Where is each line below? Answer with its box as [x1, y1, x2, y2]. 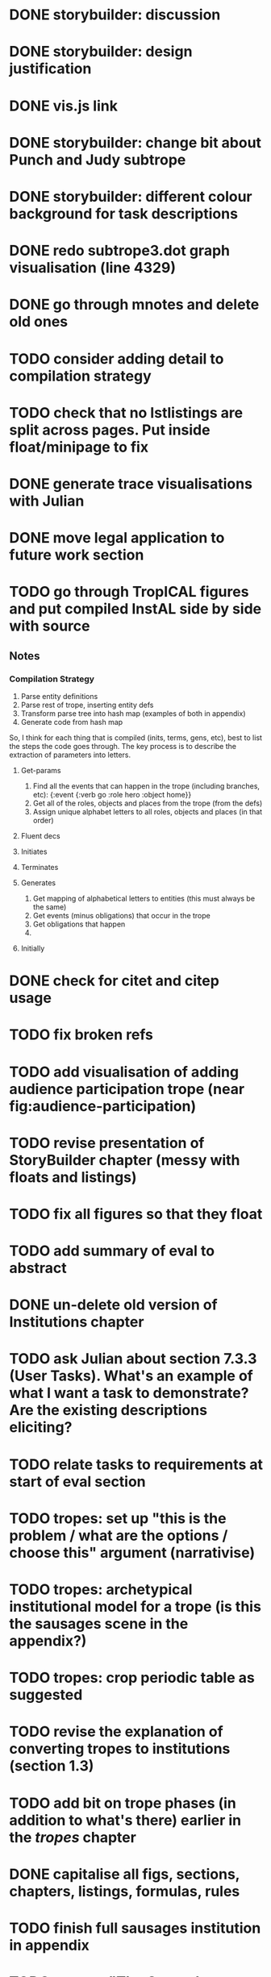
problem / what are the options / [9, 1526, 228, 1545]
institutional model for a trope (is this [9, 1598, 261, 1616]
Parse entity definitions [20, 691, 98, 701]
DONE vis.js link [9, 97, 118, 114]
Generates [20, 877, 56, 888]
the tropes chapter [9, 1828, 136, 1846]
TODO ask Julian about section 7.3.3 [9, 1350, 257, 1368]
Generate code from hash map [20, 717, 123, 726]
